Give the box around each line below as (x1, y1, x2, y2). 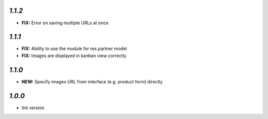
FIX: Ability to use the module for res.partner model (21, 46, 127, 52)
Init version (21, 105, 45, 111)
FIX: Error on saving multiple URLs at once (21, 20, 109, 26)
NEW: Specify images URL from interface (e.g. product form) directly (21, 78, 163, 84)
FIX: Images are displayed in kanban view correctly (21, 53, 127, 59)
